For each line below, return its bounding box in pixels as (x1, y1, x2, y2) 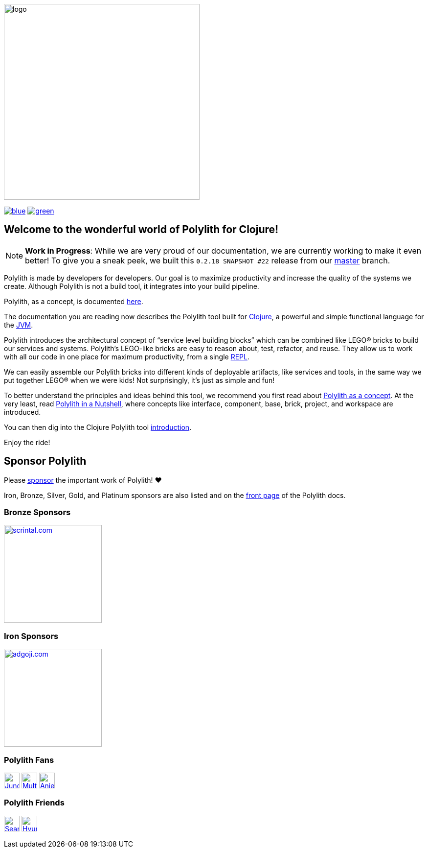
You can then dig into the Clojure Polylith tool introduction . (4, 423, 192, 431)
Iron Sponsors (4, 631, 59, 641)
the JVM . (4, 320, 33, 329)
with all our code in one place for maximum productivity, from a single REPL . (4, 352, 249, 361)
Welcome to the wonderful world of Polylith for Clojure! (4, 223, 279, 236)
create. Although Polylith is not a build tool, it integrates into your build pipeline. (4, 282, 259, 290)
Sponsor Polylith (4, 455, 87, 468)
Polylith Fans (4, 755, 54, 765)
